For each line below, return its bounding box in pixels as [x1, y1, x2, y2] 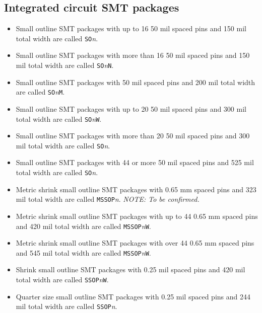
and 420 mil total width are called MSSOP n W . [16, 220, 151, 231]
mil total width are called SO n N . [16, 60, 114, 70]
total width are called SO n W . [16, 113, 102, 124]
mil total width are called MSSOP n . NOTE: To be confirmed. [16, 194, 200, 204]
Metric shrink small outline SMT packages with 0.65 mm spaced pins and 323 [16, 184, 256, 194]
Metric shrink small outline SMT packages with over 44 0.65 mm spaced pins [16, 238, 254, 248]
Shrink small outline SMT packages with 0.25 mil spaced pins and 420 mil [16, 264, 245, 275]
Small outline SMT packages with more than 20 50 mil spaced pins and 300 [16, 130, 250, 141]
